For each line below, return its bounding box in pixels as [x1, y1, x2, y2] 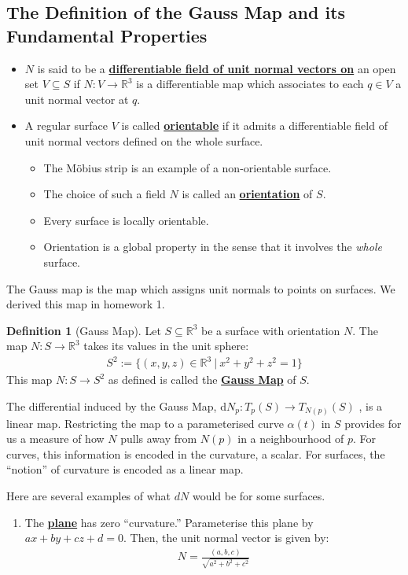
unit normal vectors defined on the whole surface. [24, 132, 263, 149]
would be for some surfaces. [192, 487, 325, 503]
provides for [344, 415, 402, 431]
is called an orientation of [182, 186, 313, 202]
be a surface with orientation [201, 322, 340, 338]
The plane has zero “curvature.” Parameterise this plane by [24, 514, 314, 530]
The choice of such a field [43, 186, 166, 202]
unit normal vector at [24, 90, 129, 107]
